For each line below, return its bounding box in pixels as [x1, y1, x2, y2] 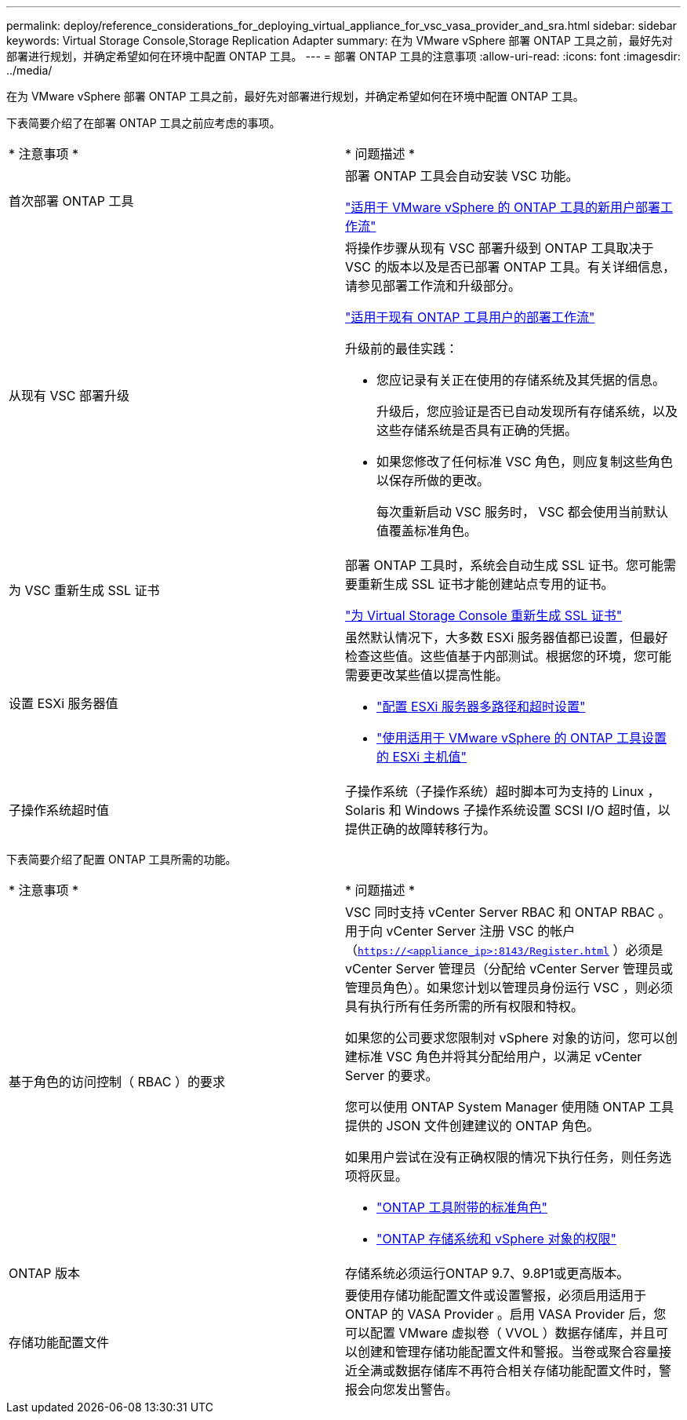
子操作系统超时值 [9, 802, 110, 818]
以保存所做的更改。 [376, 473, 490, 488]
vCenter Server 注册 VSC [386, 923, 534, 939]
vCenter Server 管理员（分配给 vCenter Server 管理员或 [345, 961, 674, 976]
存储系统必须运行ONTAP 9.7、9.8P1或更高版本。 [345, 1265, 630, 1281]
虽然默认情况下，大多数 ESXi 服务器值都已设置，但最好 [345, 630, 668, 645]
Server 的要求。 [345, 1068, 438, 1083]
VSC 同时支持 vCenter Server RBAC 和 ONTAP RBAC [345, 904, 655, 920]
